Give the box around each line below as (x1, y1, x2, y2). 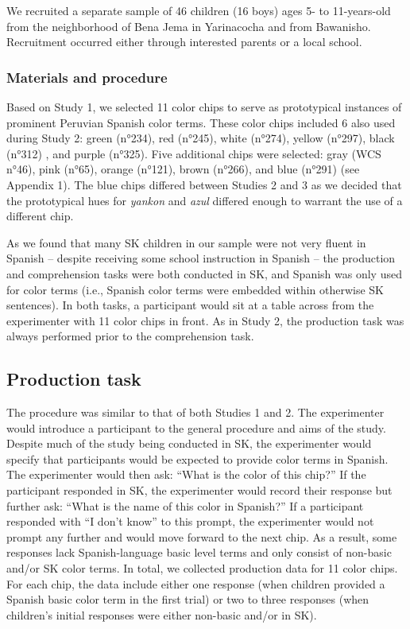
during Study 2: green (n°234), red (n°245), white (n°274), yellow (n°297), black (6, 130, 395, 146)
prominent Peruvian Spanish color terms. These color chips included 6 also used (6, 114, 396, 130)
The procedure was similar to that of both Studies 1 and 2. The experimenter (6, 404, 385, 421)
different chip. (6, 208, 74, 224)
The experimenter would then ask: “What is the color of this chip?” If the (6, 466, 366, 483)
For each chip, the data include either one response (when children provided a (6, 575, 385, 592)
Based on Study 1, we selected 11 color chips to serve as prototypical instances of (6, 99, 402, 115)
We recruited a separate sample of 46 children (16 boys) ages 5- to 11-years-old (6, 2, 391, 18)
